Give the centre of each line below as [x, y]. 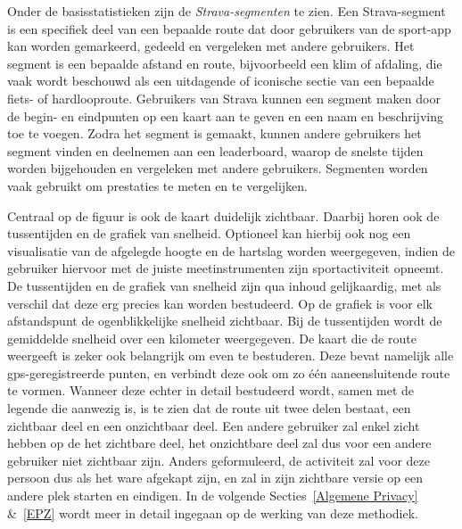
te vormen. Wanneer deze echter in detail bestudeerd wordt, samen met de [211, 390]
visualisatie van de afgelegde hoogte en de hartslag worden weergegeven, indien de [231, 250]
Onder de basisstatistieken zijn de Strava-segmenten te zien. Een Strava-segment [227, 11]
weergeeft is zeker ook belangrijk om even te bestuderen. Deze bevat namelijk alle [231, 355]
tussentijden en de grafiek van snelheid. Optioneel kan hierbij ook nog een [209, 233]
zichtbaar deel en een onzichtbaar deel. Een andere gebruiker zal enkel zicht [214, 425]
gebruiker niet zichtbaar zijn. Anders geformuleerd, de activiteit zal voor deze [219, 460]
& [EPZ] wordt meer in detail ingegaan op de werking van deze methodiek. [213, 512]
